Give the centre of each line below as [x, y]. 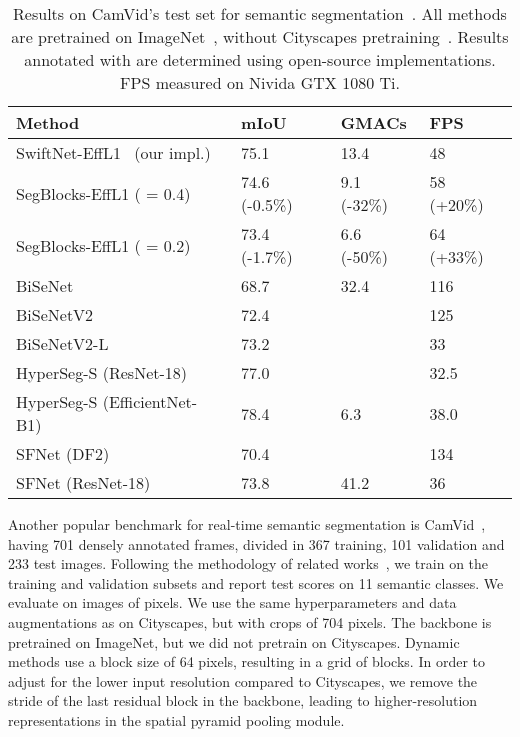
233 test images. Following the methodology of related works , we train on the [248, 563]
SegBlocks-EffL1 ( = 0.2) [103, 245]
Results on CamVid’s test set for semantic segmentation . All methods [260, 13]
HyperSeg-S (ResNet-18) [102, 372]
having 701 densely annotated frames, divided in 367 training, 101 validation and [256, 543]
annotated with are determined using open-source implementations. [260, 59]
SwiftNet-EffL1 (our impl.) [113, 152]
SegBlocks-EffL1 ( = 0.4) [103, 193]
